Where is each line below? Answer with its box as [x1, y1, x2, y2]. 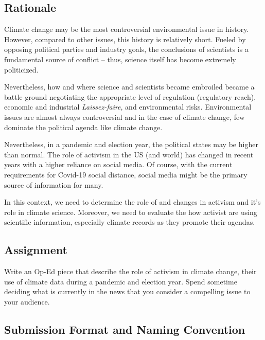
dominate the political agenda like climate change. [4, 121, 163, 132]
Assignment [4, 242, 67, 258]
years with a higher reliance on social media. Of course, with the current [4, 159, 233, 170]
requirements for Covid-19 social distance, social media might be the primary [4, 169, 248, 180]
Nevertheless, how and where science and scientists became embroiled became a [4, 81, 255, 92]
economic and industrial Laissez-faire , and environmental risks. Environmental [4, 101, 252, 112]
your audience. [4, 296, 50, 307]
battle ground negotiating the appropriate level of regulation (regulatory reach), [4, 91, 256, 102]
